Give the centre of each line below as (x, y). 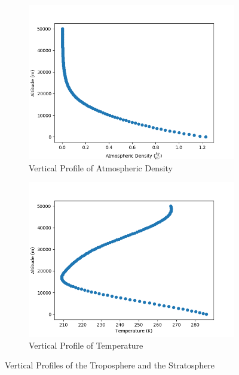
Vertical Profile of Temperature (86, 345)
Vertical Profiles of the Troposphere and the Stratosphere (110, 365)
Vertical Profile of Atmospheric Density (101, 167)
